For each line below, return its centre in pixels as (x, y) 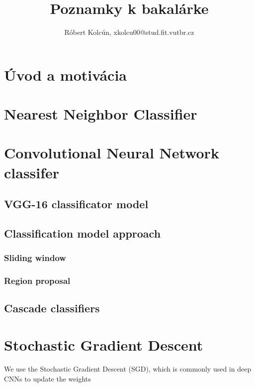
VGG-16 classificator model (76, 204)
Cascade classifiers (52, 308)
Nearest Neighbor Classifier (101, 114)
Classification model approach (83, 233)
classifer (32, 172)
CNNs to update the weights (47, 378)
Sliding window (35, 258)
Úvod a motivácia (65, 74)
